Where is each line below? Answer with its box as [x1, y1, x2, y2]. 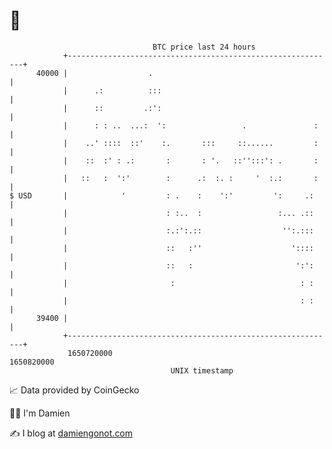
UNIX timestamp [170, 365, 234, 376]
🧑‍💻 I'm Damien [9, 407, 71, 419]
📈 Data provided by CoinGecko [9, 384, 140, 396]
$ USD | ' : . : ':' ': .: [9, 190, 314, 201]
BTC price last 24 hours [152, 42, 256, 52]
